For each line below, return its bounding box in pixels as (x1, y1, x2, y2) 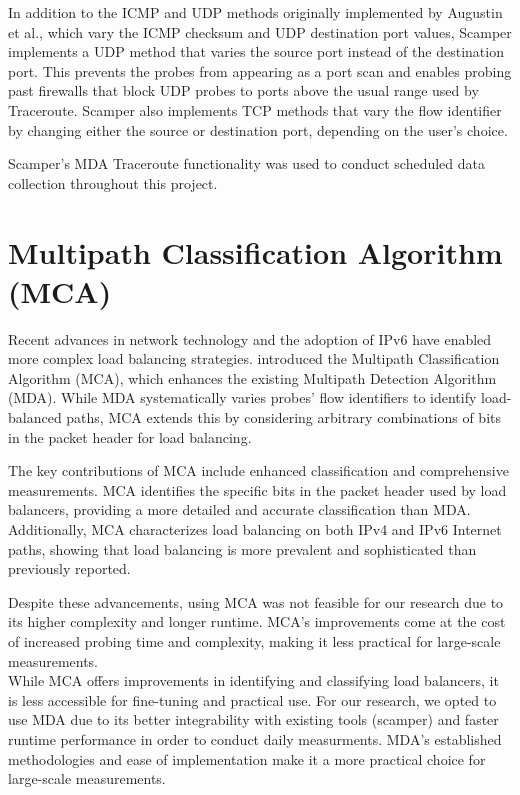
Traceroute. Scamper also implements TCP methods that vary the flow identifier (8, 99, 502, 120)
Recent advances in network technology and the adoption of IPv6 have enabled (8, 328, 492, 349)
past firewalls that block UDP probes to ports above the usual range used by (8, 80, 479, 101)
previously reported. (8, 558, 131, 579)
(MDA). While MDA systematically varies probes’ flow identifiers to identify (8, 387, 477, 408)
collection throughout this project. (8, 172, 218, 193)
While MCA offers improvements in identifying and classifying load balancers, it (8, 670, 499, 691)
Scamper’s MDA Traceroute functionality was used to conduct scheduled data (8, 153, 486, 174)
